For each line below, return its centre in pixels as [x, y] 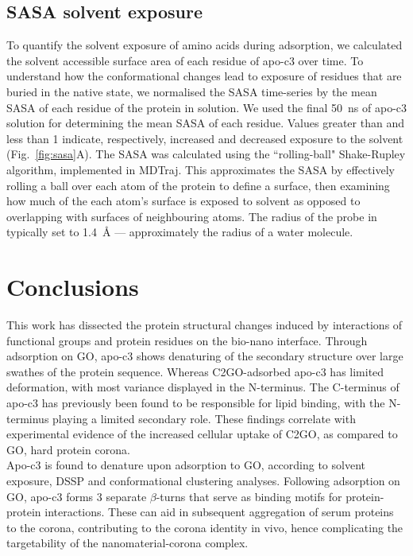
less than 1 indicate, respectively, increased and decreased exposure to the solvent [205, 138]
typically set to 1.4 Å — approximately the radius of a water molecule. [180, 232]
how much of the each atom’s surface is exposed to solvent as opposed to [183, 201]
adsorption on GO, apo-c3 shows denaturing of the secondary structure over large [205, 356]
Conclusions [73, 287]
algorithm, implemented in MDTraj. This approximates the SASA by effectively [201, 169]
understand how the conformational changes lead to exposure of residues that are [204, 76]
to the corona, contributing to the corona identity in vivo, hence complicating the [205, 527]
